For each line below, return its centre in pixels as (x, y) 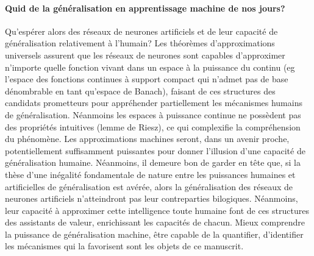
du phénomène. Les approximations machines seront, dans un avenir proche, (147, 139)
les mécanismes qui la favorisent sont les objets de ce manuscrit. (124, 246)
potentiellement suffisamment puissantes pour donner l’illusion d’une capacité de (155, 150)
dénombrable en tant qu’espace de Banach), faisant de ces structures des (140, 91)
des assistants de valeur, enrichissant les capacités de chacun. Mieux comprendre (155, 222)
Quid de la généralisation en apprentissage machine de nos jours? (145, 8)
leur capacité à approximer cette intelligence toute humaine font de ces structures (157, 210)
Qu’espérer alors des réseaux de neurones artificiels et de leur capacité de (141, 31)
